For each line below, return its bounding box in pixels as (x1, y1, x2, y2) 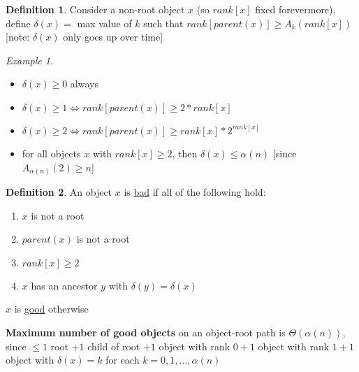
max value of (77, 15, 132, 30)
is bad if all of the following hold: (124, 185, 266, 199)
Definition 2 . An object (6, 185, 112, 199)
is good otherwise (14, 301, 89, 316)
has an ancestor (31, 278, 98, 292)
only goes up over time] (63, 29, 163, 44)
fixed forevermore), (255, 2, 336, 16)
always (70, 76, 98, 91)
